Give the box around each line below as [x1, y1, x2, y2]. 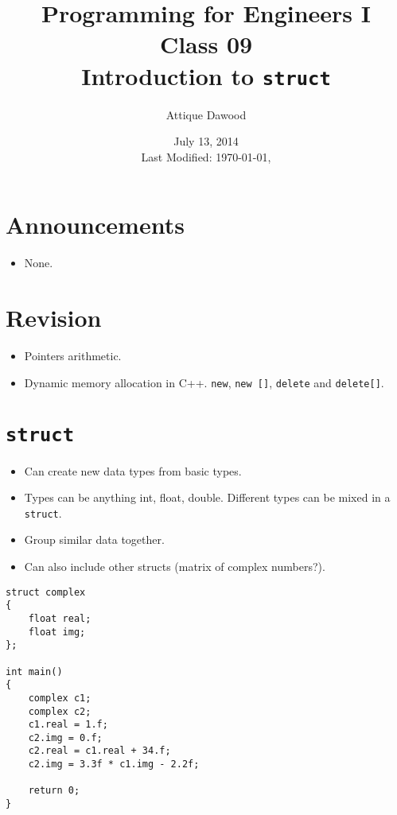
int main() [6, 666, 63, 677]
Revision [6, 301, 102, 334]
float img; [28, 626, 86, 638]
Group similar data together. [24, 531, 165, 548]
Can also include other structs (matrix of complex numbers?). [24, 558, 325, 574]
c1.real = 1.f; [28, 719, 108, 731]
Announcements [6, 208, 185, 241]
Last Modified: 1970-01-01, [141, 148, 271, 165]
